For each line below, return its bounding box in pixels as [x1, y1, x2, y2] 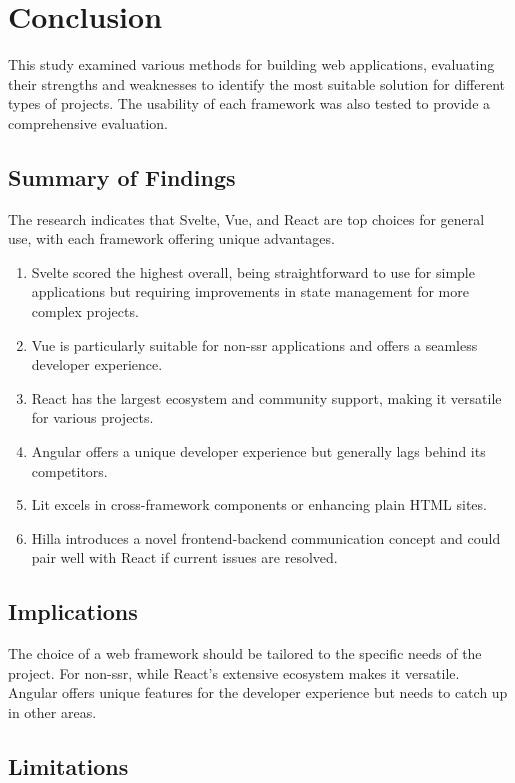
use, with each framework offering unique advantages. [8, 228, 335, 249]
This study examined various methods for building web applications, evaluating [8, 54, 495, 75]
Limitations [8, 750, 129, 781]
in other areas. [8, 702, 97, 722]
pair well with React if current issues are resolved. [31, 547, 338, 568]
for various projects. [31, 407, 154, 428]
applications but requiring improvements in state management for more [31, 281, 469, 302]
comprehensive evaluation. [8, 112, 168, 133]
